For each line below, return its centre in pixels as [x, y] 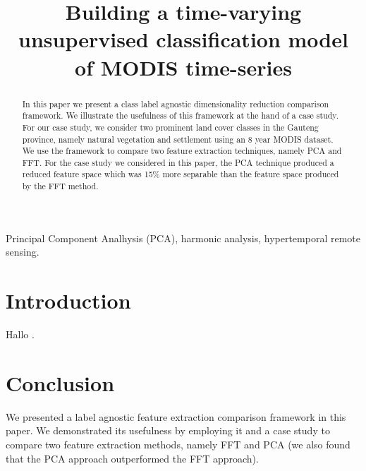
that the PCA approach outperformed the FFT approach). [132, 458]
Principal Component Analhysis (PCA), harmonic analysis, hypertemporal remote [183, 238]
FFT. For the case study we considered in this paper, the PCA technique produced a [178, 162]
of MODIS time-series [183, 67]
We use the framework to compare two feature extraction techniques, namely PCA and [182, 151]
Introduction [68, 300]
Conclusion [60, 382]
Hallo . [20, 334]
